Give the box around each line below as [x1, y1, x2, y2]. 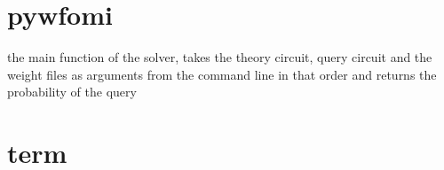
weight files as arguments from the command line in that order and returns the [7, 65, 437, 83]
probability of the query [7, 82, 137, 101]
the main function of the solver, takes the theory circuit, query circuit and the [7, 48, 432, 66]
